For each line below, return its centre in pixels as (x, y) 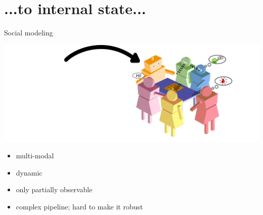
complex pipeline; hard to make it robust (79, 207)
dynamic (29, 172)
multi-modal (35, 156)
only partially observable (54, 189)
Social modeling (29, 33)
